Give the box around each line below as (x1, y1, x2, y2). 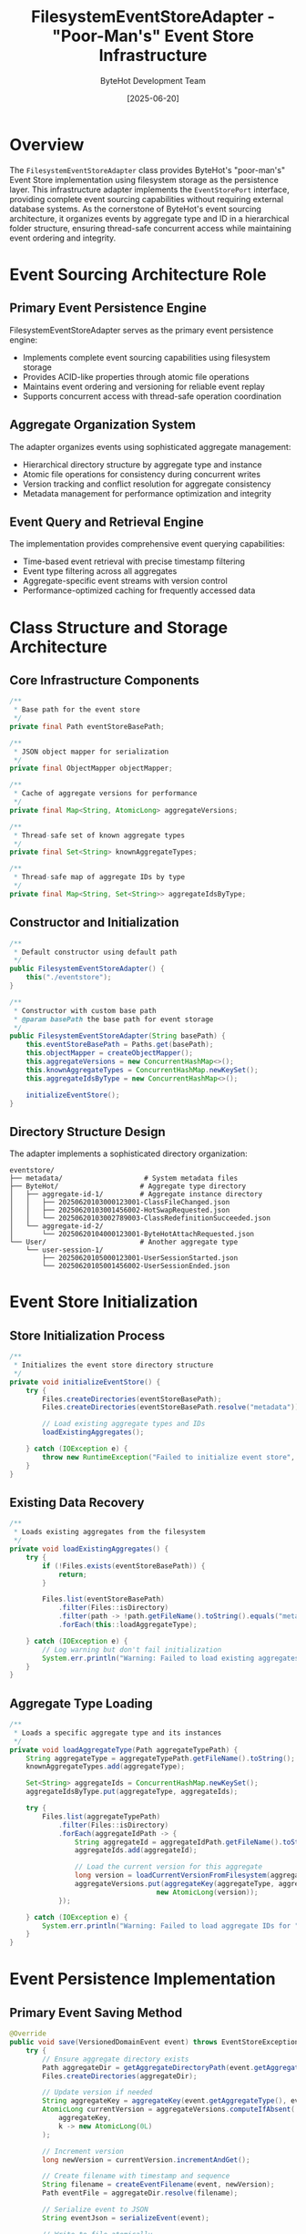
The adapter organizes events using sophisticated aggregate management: (9, 441, 291, 452)
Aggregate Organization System (9, 417, 196, 433)
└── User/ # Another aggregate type (9, 1237, 239, 1247)
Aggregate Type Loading (9, 1696, 153, 1711)
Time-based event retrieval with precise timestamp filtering (22, 556, 246, 567)
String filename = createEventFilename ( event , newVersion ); (42, 2180, 275, 2189)
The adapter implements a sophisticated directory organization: (9, 1148, 248, 1159)
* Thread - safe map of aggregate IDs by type (13, 873, 185, 882)
